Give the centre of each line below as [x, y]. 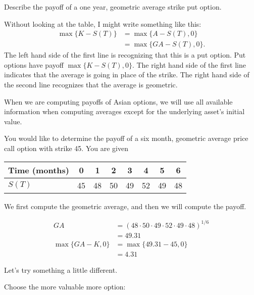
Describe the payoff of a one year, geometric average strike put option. [113, 7]
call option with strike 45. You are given [66, 148]
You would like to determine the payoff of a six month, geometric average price [126, 138]
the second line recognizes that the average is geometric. [91, 85]
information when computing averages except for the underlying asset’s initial [124, 111]
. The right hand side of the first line [189, 64]
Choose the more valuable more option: [65, 287]
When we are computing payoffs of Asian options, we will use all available [118, 101]
